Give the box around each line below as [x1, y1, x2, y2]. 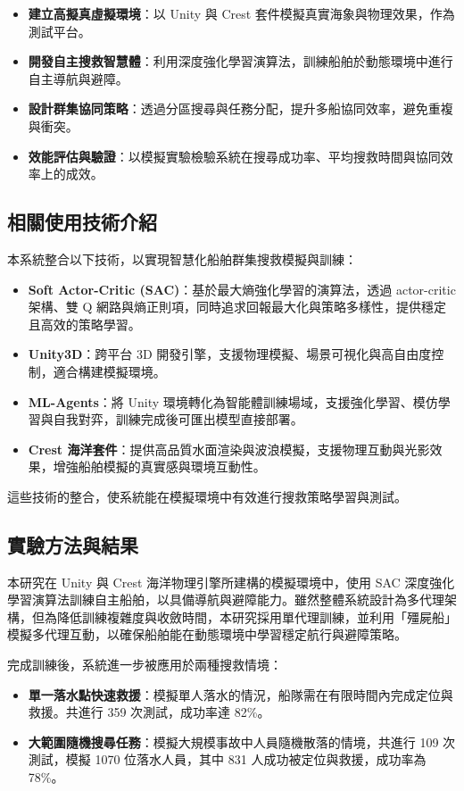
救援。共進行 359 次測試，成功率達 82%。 [28, 703, 270, 721]
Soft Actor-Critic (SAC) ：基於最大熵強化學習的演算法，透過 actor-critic [28, 279, 456, 298]
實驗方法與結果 [7, 530, 138, 558]
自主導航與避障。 [28, 69, 128, 87]
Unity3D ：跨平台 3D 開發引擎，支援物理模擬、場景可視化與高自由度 [28, 345, 432, 363]
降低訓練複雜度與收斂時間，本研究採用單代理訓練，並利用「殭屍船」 [56, 607, 457, 626]
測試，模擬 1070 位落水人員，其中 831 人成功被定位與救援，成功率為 [28, 750, 427, 769]
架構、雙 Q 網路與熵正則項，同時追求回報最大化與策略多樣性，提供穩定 [28, 297, 447, 316]
